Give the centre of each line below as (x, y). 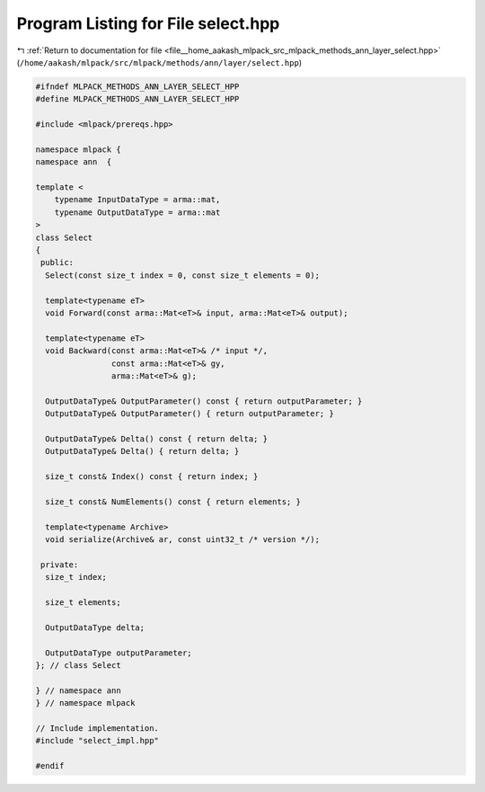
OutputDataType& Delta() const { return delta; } (157, 439)
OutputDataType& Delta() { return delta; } (142, 451)
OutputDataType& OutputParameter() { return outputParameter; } (190, 414)
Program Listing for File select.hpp (148, 23)
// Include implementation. (97, 728)
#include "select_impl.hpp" (97, 741)
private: (60, 565)
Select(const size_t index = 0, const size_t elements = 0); (183, 275)
